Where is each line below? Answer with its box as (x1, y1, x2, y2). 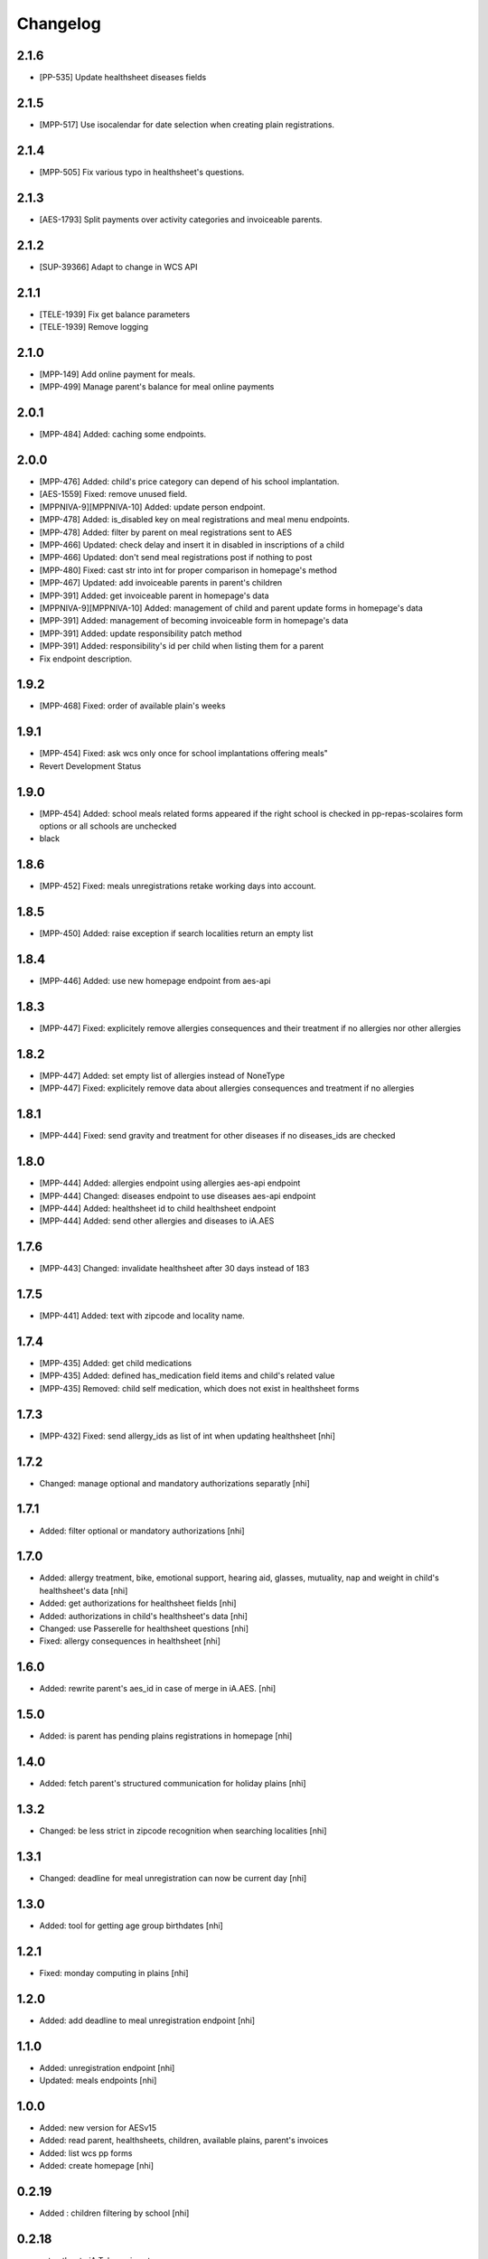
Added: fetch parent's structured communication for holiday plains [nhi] (39, 1778, 306, 1789)
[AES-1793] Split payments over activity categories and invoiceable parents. (39, 213, 323, 225)
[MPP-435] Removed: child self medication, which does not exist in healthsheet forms (39, 1383, 360, 1393)
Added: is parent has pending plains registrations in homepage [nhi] (39, 1730, 293, 1741)
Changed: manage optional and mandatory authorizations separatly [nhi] (39, 1477, 311, 1488)
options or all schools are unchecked (39, 820, 177, 831)
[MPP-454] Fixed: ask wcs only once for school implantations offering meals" (39, 748, 329, 759)
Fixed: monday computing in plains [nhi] (39, 1967, 189, 1978)
